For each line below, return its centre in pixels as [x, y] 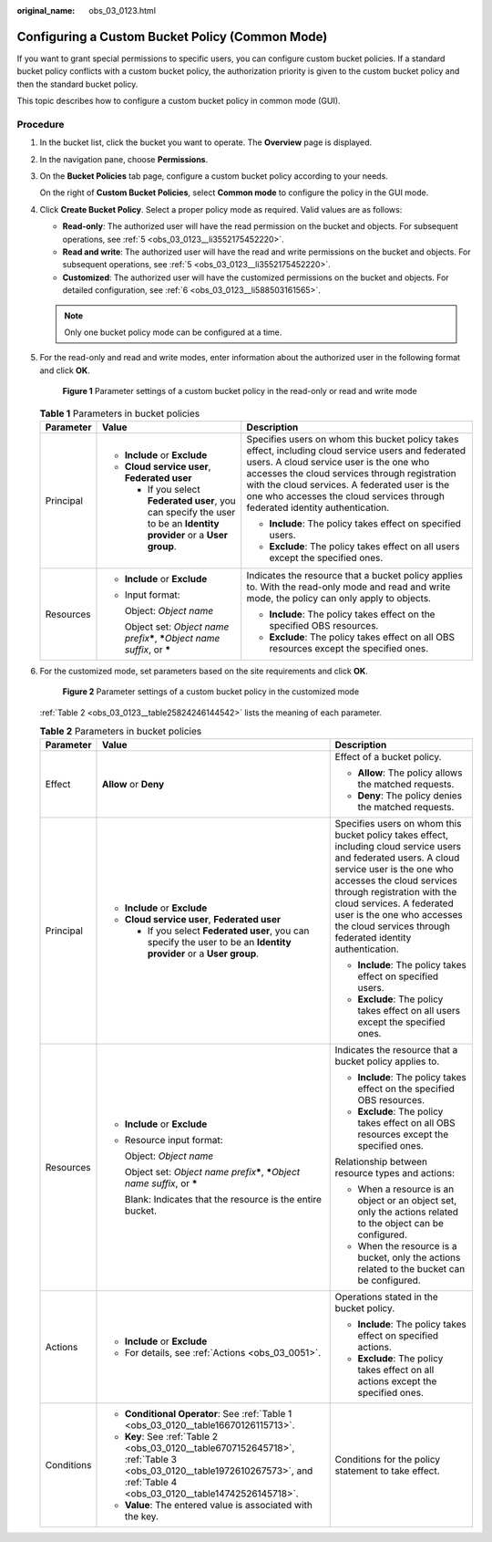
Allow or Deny [133, 785]
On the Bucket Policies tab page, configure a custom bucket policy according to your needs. [214, 176]
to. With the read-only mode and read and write [348, 587]
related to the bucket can [411, 1269]
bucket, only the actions [409, 1257]
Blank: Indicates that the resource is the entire [223, 1200]
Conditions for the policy [388, 1460]
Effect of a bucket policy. [388, 757]
